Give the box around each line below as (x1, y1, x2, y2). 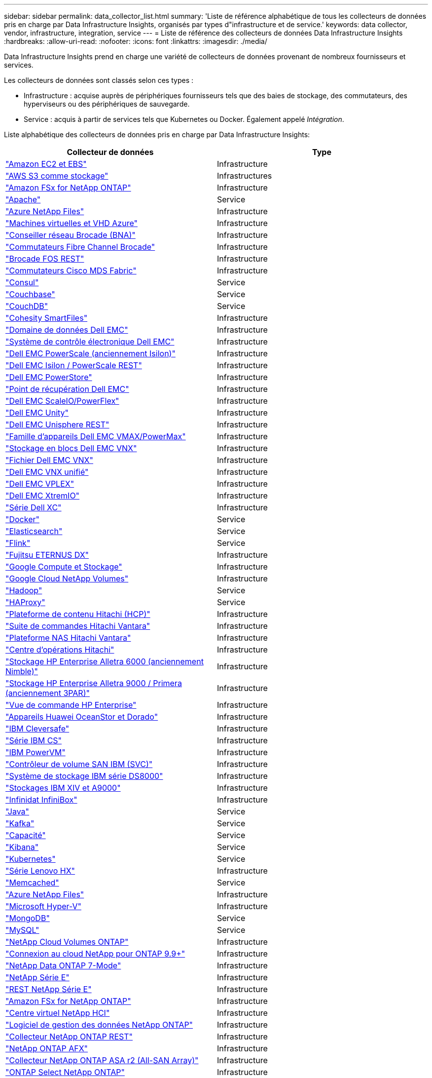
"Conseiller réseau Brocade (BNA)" (5, 230, 136, 240)
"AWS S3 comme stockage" (5, 171, 108, 181)
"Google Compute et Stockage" (5, 562, 122, 572)
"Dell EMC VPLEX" (5, 479, 74, 489)
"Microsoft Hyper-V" (5, 901, 81, 911)
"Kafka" (5, 818, 35, 828)
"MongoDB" (5, 913, 50, 923)
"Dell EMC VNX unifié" (5, 467, 89, 477)
